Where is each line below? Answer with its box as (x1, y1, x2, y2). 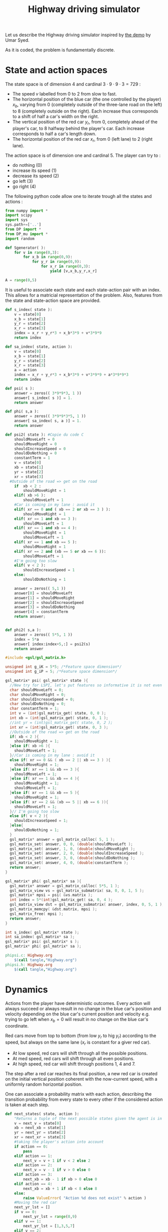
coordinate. (5, 1023, 29, 1029)
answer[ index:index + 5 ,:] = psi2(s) (14, 642, 91, 647)
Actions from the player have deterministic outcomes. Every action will (5, 1000, 150, 1006)
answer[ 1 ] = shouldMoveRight (14, 595, 75, 600)
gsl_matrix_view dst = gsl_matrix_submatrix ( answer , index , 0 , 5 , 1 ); (9, 902, 164, 907)
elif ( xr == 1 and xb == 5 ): (14, 540, 77, 545)
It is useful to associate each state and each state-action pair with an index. (5, 286, 161, 292)
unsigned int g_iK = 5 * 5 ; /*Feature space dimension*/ (5, 664, 122, 669)
